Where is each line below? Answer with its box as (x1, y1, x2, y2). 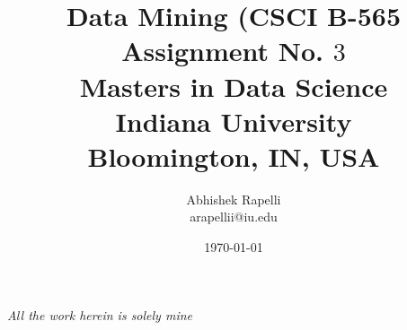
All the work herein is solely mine (7, 305, 192, 324)
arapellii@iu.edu (190, 207, 278, 226)
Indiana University (115, 102, 352, 139)
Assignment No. (121, 32, 323, 69)
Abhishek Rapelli (186, 189, 281, 208)
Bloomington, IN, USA (87, 137, 380, 174)
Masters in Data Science (79, 67, 388, 104)
